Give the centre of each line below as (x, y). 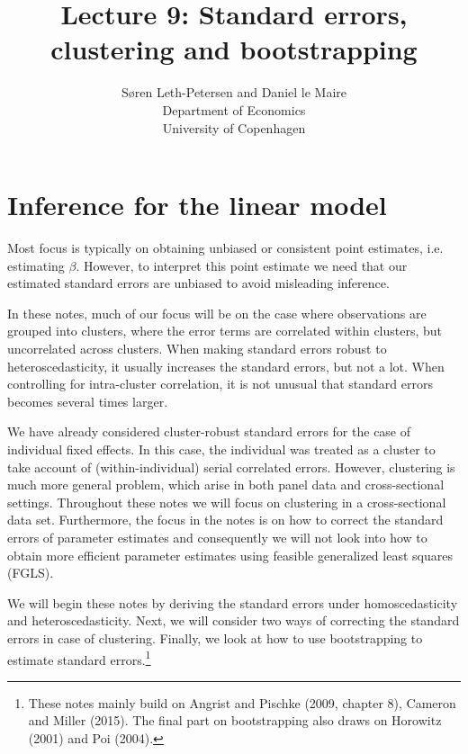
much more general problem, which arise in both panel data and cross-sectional (226, 485)
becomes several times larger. (88, 401)
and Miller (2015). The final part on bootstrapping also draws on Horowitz (235, 720)
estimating (36, 265)
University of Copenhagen (234, 127)
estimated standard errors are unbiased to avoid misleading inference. (198, 283)
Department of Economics (234, 109)
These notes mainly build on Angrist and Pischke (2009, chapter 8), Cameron (242, 702)
